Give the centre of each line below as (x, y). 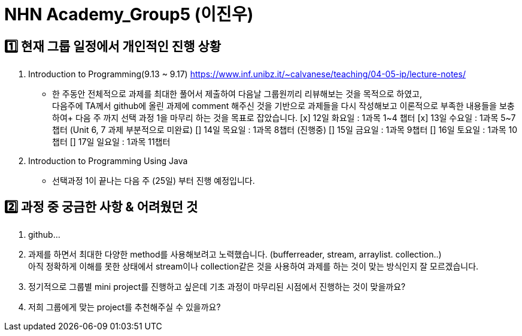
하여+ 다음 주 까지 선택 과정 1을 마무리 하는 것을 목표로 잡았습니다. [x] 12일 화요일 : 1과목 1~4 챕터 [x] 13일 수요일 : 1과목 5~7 (284, 118)
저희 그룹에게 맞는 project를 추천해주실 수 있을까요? (125, 307)
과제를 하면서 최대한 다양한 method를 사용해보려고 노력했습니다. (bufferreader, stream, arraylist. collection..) (235, 255)
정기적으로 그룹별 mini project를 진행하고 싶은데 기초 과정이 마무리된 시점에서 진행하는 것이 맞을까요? (217, 287)
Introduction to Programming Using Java (108, 161)
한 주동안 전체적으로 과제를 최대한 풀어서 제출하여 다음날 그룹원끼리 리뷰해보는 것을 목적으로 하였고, (237, 94)
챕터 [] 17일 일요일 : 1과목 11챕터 (111, 142)
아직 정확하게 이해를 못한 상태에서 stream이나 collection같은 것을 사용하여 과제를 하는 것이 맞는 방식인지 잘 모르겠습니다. (254, 267)
